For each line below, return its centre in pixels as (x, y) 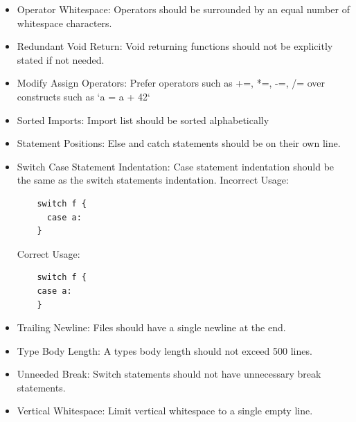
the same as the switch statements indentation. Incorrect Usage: (153, 180)
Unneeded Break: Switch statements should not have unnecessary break (169, 374)
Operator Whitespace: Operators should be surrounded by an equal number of (183, 9)
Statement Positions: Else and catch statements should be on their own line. (179, 143)
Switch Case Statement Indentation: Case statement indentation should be (176, 166)
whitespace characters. (64, 23)
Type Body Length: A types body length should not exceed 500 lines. (164, 350)
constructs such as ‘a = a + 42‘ (83, 96)
